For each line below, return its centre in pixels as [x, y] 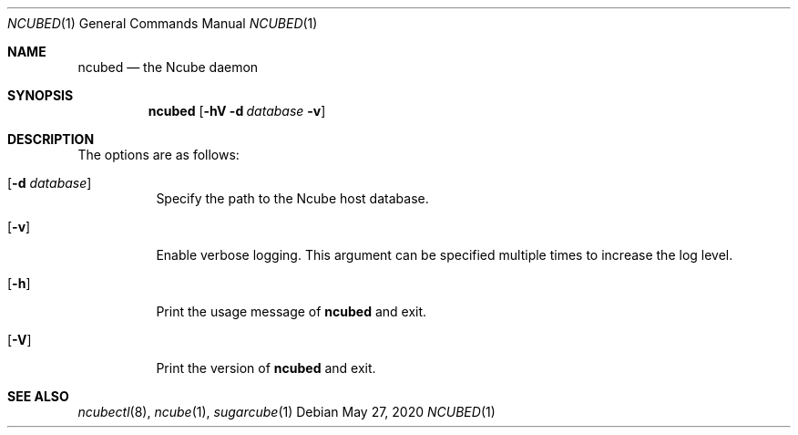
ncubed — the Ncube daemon [168, 67]
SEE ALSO [38, 396]
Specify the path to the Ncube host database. [292, 198]
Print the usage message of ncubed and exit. [292, 311]
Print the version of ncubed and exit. [266, 368]
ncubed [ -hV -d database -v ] [237, 111]
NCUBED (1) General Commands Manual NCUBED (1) [163, 23]
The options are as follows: [159, 155]
